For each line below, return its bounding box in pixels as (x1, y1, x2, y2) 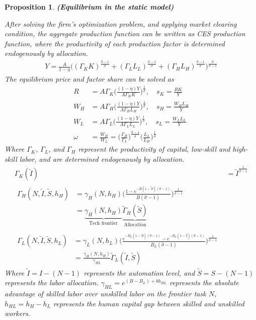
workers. (5, 308, 31, 318)
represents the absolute (169, 277, 239, 288)
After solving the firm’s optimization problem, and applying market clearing (5, 18, 237, 29)
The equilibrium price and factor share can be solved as (5, 74, 174, 84)
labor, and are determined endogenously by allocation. (19, 154, 185, 164)
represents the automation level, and (83, 267, 195, 278)
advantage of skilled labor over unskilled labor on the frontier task (5, 288, 206, 299)
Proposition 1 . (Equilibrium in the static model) (5, 2, 174, 12)
